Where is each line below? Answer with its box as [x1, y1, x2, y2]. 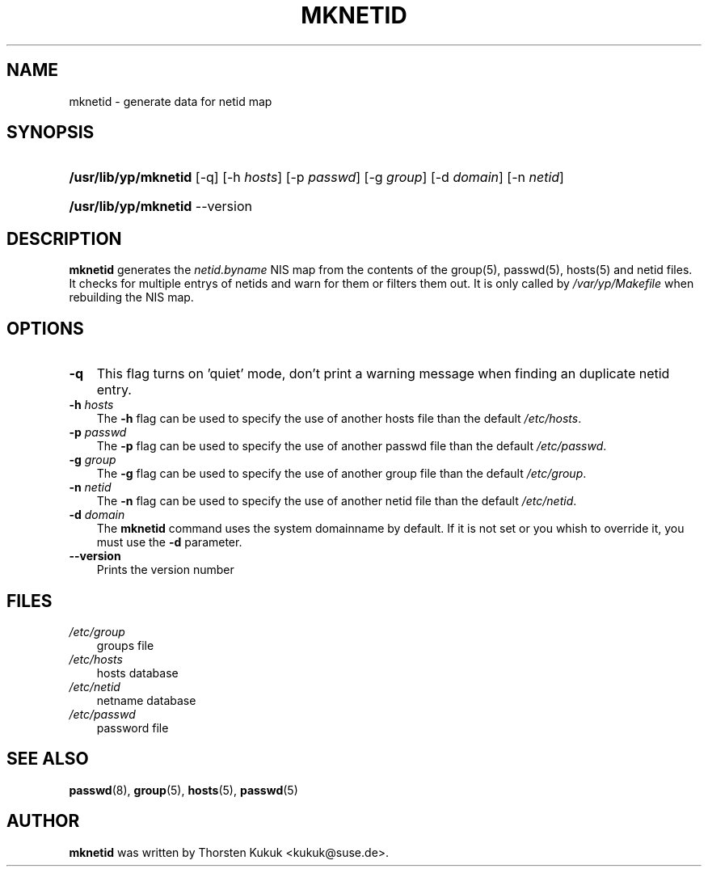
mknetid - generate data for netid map [69, 94, 272, 108]
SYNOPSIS [6, 122, 95, 143]
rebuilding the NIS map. [69, 290, 194, 305]
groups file [96, 638, 154, 652]
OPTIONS [6, 318, 84, 339]
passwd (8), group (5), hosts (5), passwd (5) [69, 782, 298, 797]
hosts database [96, 665, 179, 680]
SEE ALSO [6, 749, 89, 770]
